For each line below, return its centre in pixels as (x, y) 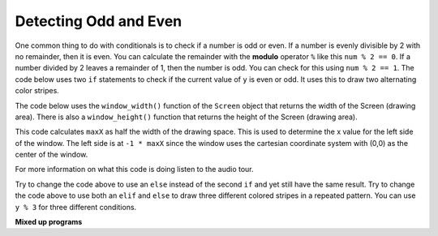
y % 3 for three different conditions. (76, 207)
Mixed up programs (49, 222)
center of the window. (52, 155)
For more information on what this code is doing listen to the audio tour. (135, 169)
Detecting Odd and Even (99, 21)
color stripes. (37, 91)
